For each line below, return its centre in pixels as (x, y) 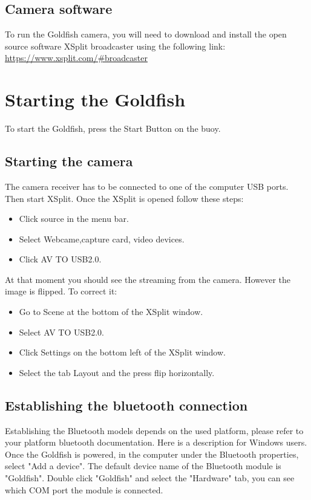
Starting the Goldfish (95, 99)
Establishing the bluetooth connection (126, 405)
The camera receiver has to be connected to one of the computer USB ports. (147, 186)
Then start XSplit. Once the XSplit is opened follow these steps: (124, 198)
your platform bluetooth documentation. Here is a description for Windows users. (156, 442)
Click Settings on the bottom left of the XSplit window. (122, 352)
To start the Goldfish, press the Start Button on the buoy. (113, 128)
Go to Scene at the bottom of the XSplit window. (111, 312)
